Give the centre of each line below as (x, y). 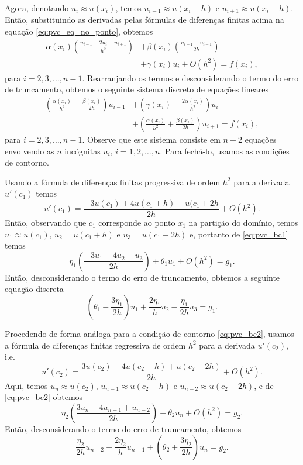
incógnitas (82, 151)
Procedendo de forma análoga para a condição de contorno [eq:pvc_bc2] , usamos (149, 333)
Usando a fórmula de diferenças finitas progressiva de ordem (113, 182)
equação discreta (34, 289)
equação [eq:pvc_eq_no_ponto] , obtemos (79, 31)
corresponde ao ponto (137, 222)
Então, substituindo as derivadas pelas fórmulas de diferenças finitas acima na (144, 20)
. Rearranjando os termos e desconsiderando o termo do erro (190, 77)
